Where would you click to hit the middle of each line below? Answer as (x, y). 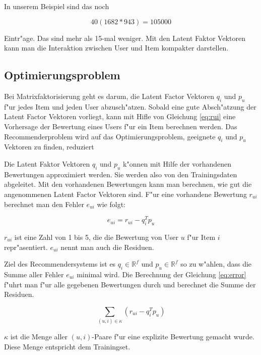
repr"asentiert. (26, 247)
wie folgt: (111, 204)
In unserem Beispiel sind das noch (57, 6)
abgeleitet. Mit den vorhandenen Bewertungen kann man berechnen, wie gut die (128, 184)
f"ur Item (201, 237)
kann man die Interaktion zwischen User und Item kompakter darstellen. (116, 48)
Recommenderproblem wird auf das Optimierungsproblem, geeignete (110, 136)
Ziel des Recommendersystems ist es (60, 264)
